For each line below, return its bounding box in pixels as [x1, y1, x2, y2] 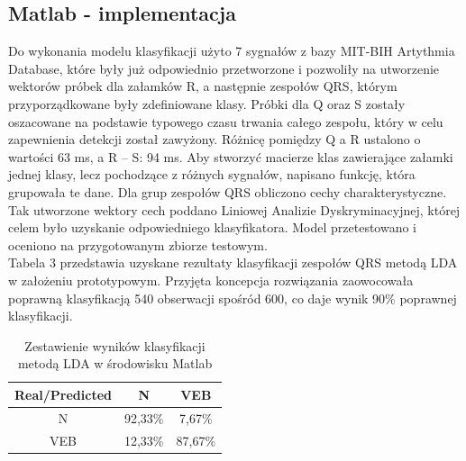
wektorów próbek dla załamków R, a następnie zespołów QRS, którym [8, 77, 397, 95]
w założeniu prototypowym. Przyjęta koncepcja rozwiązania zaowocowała [8, 270, 414, 289]
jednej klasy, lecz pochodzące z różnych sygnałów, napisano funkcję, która [8, 165, 416, 184]
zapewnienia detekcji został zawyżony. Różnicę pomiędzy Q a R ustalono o [8, 130, 421, 149]
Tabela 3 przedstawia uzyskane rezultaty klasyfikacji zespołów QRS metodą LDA [8, 253, 458, 272]
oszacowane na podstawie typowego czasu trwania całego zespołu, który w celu [8, 112, 443, 131]
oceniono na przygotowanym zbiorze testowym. [8, 235, 268, 254]
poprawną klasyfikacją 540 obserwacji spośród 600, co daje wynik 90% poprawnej [8, 288, 457, 307]
